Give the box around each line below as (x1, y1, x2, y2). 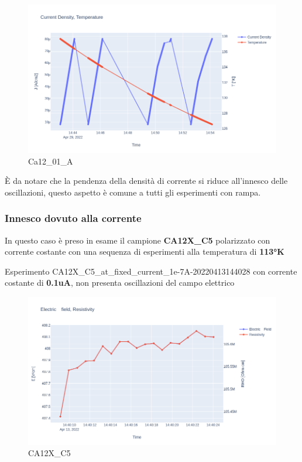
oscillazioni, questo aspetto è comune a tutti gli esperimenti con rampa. (5, 186, 261, 198)
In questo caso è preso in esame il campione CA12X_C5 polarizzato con (5, 234, 270, 246)
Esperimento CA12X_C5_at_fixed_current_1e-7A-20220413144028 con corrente (5, 265, 297, 277)
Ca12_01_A (28, 155, 73, 167)
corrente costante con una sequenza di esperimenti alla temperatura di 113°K (5, 245, 284, 258)
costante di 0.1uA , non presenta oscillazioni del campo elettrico (5, 276, 235, 289)
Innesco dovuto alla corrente (5, 211, 142, 225)
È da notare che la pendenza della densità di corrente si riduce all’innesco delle (5, 174, 288, 187)
